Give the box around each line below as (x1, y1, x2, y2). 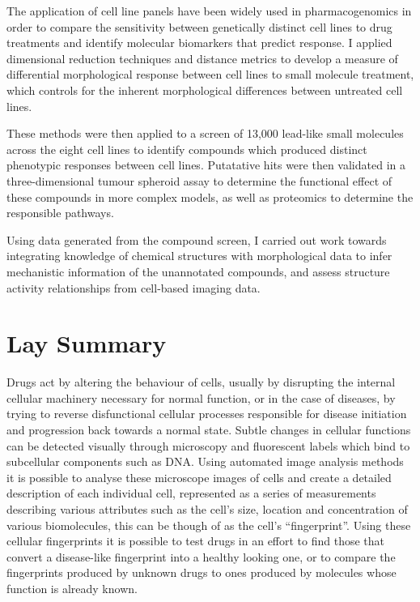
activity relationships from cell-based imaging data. (6, 279, 261, 296)
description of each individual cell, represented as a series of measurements (6, 485, 376, 502)
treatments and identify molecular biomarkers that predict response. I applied (6, 34, 392, 51)
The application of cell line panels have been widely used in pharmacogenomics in (6, 2, 412, 19)
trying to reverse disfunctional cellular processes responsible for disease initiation (6, 405, 407, 422)
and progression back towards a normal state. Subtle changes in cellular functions (6, 421, 411, 438)
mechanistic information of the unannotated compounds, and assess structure (6, 263, 390, 280)
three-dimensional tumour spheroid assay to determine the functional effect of (6, 172, 392, 189)
